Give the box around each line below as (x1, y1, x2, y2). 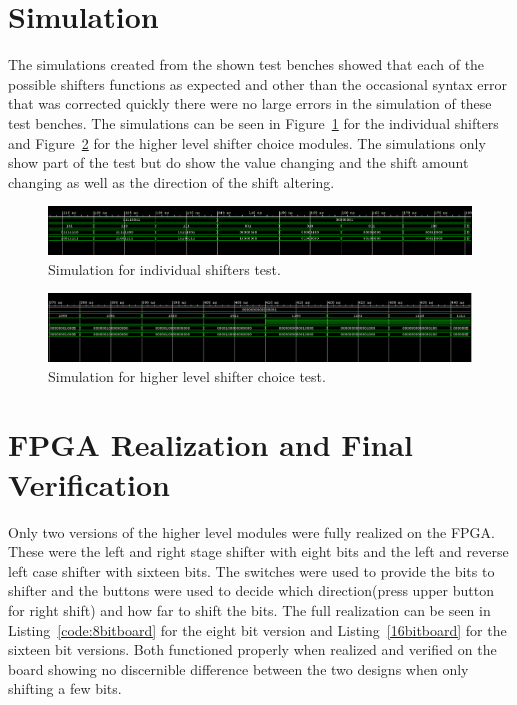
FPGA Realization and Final (8, 424, 414, 465)
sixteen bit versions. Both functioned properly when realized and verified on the (8, 639, 497, 660)
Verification (8, 463, 170, 504)
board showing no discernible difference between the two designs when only (8, 658, 469, 679)
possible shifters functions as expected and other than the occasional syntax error (8, 73, 507, 94)
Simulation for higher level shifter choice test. (48, 365, 326, 386)
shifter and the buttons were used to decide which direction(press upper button (8, 580, 494, 601)
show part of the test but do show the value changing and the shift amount (8, 152, 469, 173)
